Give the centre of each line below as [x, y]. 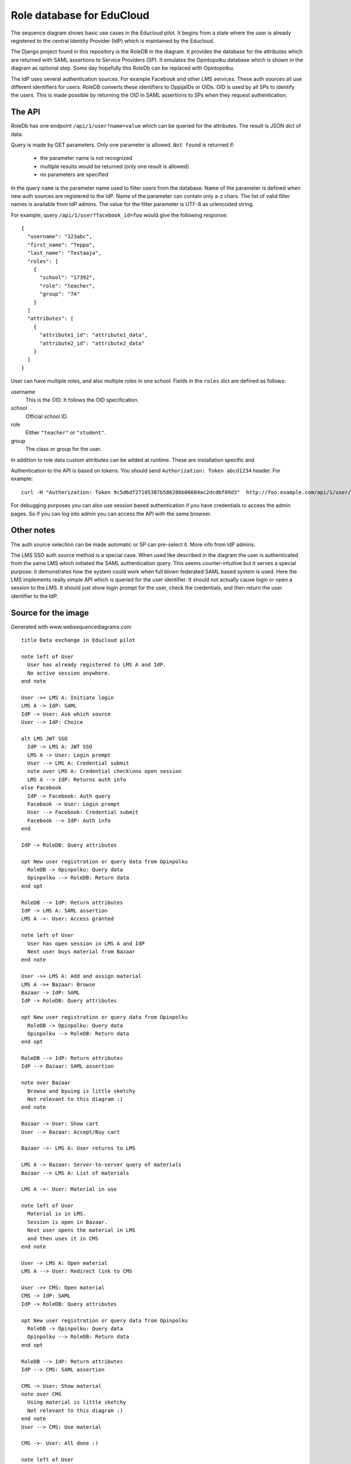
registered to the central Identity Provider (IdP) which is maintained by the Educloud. [113, 40]
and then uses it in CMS [63, 1238]
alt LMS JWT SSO [44, 738]
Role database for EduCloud [80, 15]
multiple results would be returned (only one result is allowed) [115, 166]
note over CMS [41, 1394]
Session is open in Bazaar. [68, 1222]
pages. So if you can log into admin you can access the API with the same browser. [111, 514]
